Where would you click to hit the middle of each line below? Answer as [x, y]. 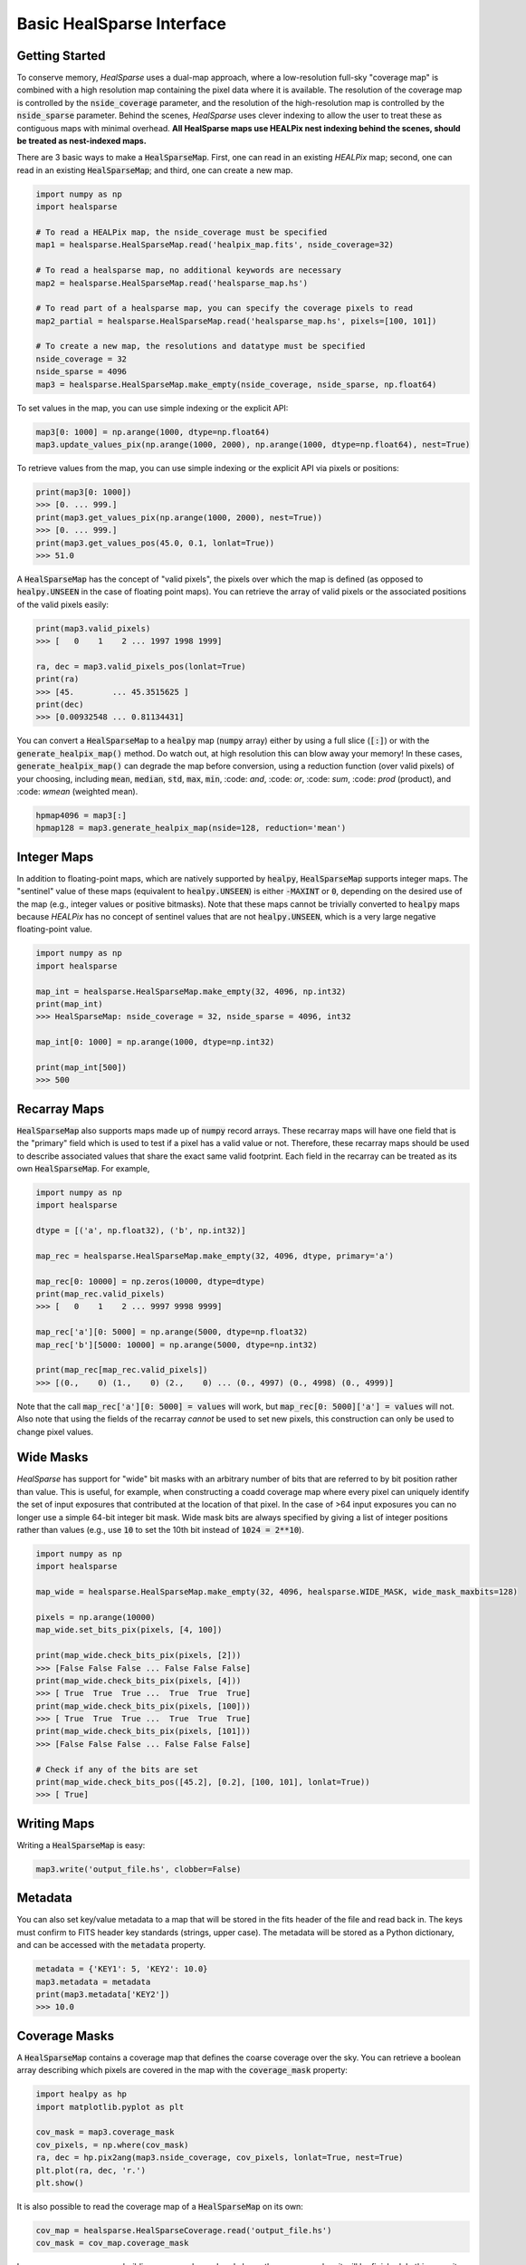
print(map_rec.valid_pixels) [100, 1294]
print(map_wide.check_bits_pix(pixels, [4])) [139, 1680]
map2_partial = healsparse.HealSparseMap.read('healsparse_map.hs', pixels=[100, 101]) [236, 321]
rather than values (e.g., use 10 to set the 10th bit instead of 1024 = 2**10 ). [161, 1530]
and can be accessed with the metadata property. [111, 1945]
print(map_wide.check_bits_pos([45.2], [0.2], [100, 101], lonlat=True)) [203, 1782]
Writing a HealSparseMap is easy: [81, 1845]
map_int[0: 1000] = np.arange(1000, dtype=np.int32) [155, 1042]
